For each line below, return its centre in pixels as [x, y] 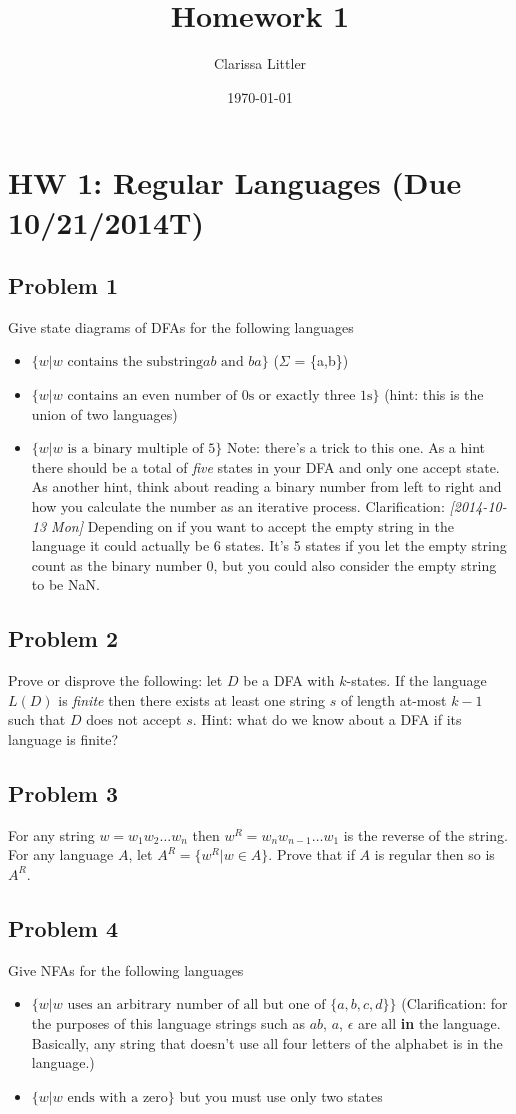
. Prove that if [311, 854]
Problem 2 [63, 638]
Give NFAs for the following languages [126, 969]
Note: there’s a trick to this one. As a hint [356, 447]
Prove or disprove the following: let [115, 680]
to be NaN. [65, 584]
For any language [61, 854]
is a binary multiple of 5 [141, 449]
